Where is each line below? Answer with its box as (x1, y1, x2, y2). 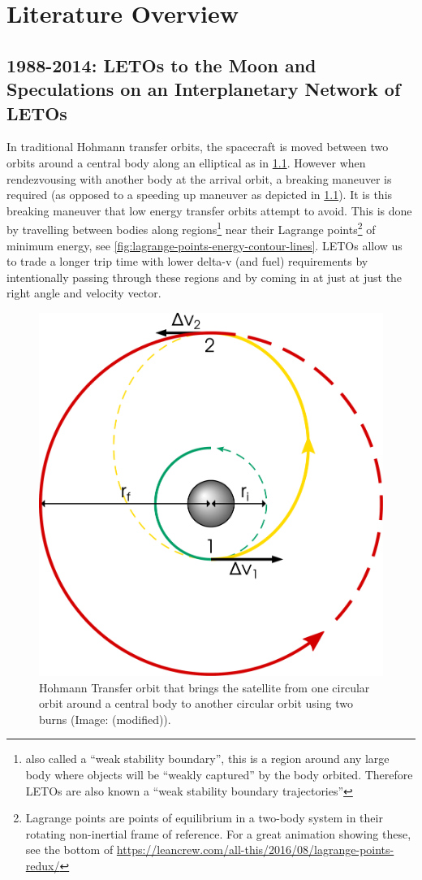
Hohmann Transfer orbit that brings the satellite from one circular (39, 678, 370, 696)
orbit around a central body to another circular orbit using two (39, 695, 353, 712)
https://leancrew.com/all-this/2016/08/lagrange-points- (116, 841, 394, 858)
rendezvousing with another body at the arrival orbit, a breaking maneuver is (6, 170, 392, 187)
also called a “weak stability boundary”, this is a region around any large (25, 750, 390, 767)
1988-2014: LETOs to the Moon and (6, 52, 316, 77)
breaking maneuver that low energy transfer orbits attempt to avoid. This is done (6, 202, 412, 219)
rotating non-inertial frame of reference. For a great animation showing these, (25, 825, 411, 842)
